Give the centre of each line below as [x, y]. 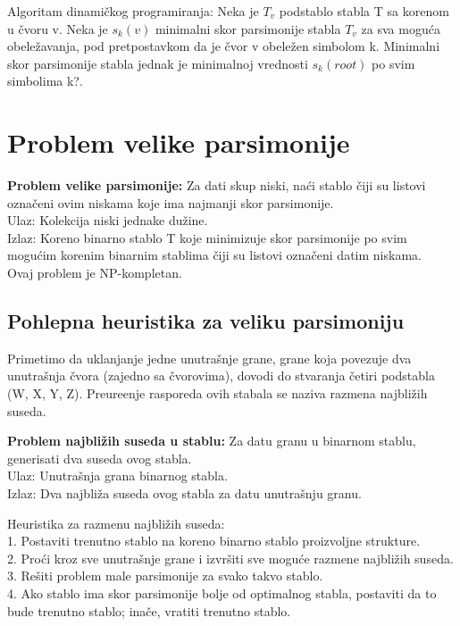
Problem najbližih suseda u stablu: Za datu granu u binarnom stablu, [212, 441]
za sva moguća [401, 28]
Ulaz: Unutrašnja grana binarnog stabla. [117, 476]
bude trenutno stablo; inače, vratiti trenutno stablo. [149, 610]
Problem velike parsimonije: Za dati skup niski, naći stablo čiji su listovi [217, 185]
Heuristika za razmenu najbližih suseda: [116, 523]
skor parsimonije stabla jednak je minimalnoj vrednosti [158, 63]
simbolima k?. [45, 81]
